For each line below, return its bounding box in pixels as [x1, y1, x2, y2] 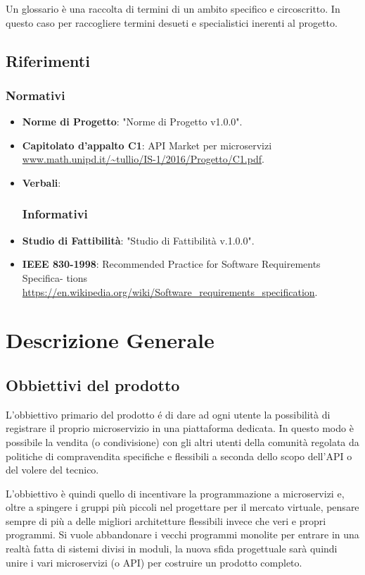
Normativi [6, 86, 65, 104]
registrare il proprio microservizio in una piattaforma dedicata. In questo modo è [6, 421, 354, 435]
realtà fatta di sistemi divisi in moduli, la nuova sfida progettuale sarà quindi [6, 541, 338, 556]
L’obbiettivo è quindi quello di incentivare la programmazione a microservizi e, [6, 486, 345, 500]
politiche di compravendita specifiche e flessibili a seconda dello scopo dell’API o [6, 448, 352, 463]
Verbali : [22, 175, 61, 190]
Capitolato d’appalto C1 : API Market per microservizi [22, 137, 272, 152]
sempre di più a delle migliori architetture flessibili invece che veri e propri [6, 513, 326, 528]
